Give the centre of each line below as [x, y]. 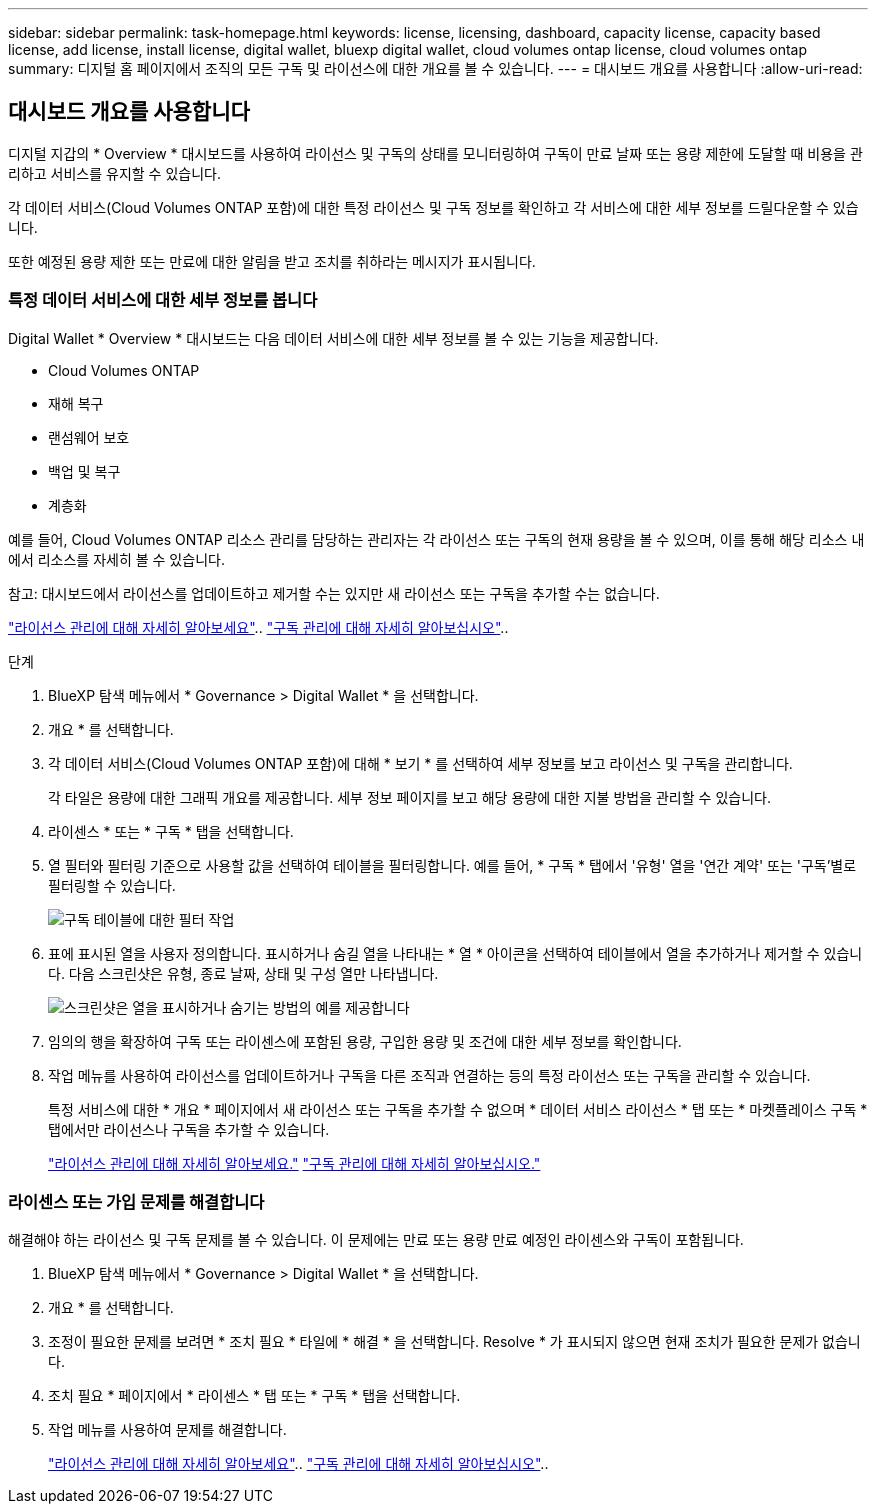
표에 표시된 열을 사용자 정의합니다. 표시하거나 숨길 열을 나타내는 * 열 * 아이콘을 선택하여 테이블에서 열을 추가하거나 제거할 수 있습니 [455, 953]
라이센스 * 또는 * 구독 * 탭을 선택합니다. [171, 831]
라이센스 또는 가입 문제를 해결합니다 [136, 1201]
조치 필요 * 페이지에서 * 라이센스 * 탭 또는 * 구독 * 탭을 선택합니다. [254, 1396]
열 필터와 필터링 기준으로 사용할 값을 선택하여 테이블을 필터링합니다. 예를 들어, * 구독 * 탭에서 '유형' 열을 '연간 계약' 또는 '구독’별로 [452, 865]
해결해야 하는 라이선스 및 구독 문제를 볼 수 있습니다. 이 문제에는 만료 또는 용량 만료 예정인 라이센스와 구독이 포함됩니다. [376, 1240]
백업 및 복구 [84, 471]
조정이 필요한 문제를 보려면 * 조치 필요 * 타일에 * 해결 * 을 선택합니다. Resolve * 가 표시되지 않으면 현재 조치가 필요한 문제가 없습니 [454, 1342]
